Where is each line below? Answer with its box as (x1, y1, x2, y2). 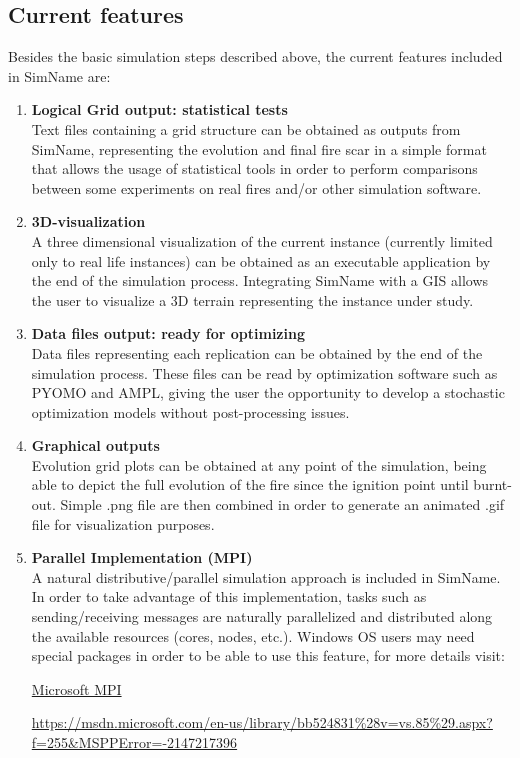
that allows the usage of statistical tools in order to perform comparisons (31, 158, 478, 179)
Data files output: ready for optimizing (31, 323, 305, 344)
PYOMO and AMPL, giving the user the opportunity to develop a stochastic (31, 382, 505, 403)
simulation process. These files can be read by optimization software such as (31, 362, 498, 383)
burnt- (473, 474, 512, 495)
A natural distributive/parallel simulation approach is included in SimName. (31, 566, 501, 587)
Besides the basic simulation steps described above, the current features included (8, 46, 503, 67)
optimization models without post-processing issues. (31, 401, 350, 422)
